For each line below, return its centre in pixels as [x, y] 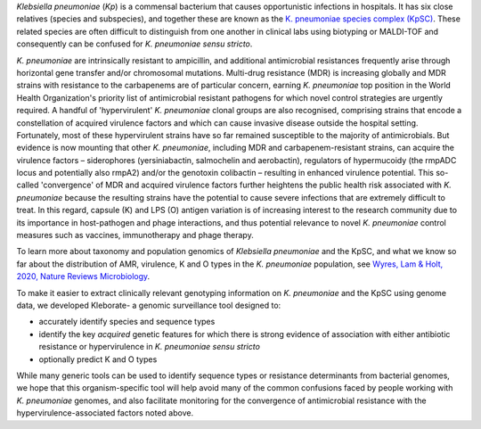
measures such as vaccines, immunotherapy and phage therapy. [135, 235]
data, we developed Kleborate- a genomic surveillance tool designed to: [149, 305]
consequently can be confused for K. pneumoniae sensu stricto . [135, 44]
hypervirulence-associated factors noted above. [105, 413]
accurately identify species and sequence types [127, 322]
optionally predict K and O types [98, 359]
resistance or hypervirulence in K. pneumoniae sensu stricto [149, 347]
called [28, 185]
